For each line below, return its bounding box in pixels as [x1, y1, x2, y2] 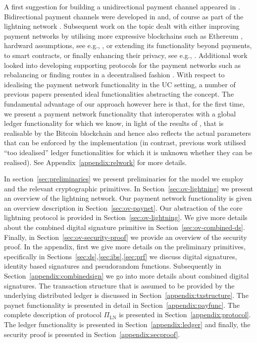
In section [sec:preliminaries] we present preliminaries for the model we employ [4, 173, 244, 184]
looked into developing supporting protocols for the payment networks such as [4, 59, 241, 70]
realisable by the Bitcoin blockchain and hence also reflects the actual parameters [4, 127, 251, 138]
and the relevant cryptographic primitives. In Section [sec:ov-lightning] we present [4, 183, 254, 193]
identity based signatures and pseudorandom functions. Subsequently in [4, 261, 221, 271]
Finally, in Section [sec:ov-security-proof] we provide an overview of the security [4, 231, 247, 242]
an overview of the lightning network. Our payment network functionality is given [4, 193, 252, 203]
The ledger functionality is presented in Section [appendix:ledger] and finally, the [4, 319, 251, 329]
